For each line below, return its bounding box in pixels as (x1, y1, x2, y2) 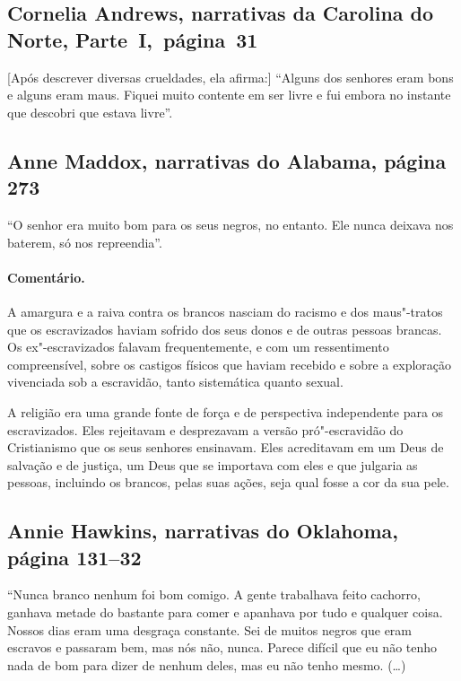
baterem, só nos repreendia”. (7, 232, 162, 251)
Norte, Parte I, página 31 (7, 25, 258, 53)
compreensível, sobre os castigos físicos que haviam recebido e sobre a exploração (7, 354, 452, 373)
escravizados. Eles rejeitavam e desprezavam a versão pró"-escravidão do (7, 420, 404, 439)
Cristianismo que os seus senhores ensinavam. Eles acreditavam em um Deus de (7, 438, 444, 457)
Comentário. (7, 267, 85, 286)
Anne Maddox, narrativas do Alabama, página (7, 146, 447, 174)
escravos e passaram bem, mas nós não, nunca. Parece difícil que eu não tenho (7, 638, 438, 657)
